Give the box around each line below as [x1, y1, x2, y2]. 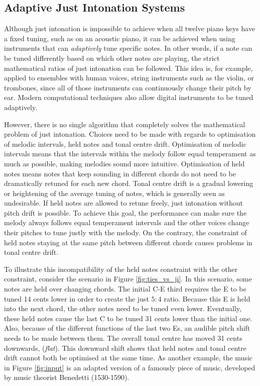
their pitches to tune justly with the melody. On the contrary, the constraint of [4, 227, 247, 238]
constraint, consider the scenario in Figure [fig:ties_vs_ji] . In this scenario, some [4, 273, 252, 284]
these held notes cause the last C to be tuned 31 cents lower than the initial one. [4, 313, 252, 323]
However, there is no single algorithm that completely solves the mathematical [4, 119, 245, 129]
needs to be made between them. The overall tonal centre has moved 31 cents [4, 333, 242, 343]
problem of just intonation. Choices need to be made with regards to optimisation [4, 129, 256, 139]
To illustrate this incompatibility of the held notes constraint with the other [4, 263, 238, 274]
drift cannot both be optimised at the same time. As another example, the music [4, 352, 253, 363]
